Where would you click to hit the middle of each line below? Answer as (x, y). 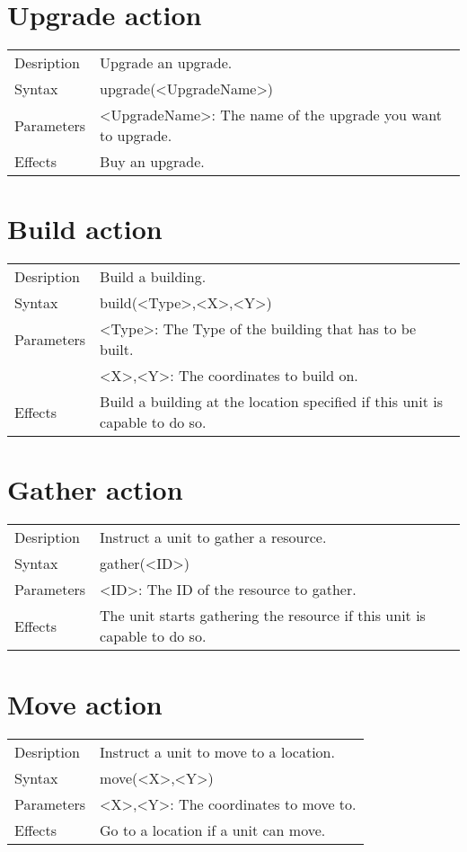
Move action (85, 703)
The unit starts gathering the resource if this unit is (263, 616)
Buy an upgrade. (152, 162)
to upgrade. (136, 136)
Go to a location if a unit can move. (213, 830)
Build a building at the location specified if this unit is (271, 402)
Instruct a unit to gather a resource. (213, 537)
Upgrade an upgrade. (166, 63)
